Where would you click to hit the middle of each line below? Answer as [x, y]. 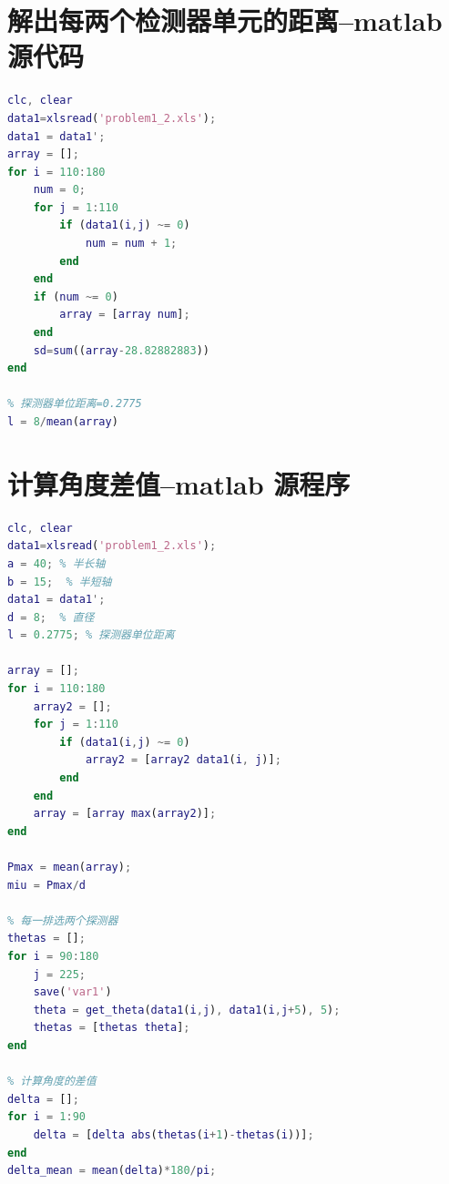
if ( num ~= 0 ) [76, 296]
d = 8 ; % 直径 [51, 617]
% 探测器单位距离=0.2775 [75, 404]
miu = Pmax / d [46, 885]
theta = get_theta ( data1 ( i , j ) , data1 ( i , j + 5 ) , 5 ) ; [187, 1010]
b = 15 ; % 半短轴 [60, 582]
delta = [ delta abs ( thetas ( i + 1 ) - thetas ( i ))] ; [173, 1134]
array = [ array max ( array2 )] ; [125, 814]
